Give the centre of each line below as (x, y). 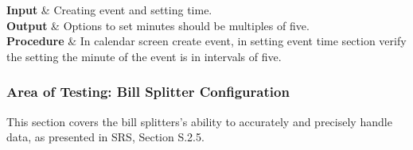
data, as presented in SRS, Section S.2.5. (105, 137)
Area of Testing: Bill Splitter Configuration (148, 92)
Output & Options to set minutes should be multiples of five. (158, 25)
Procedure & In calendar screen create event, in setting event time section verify (206, 41)
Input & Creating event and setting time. (109, 10)
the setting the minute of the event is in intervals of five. (144, 56)
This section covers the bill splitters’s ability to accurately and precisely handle (199, 121)
